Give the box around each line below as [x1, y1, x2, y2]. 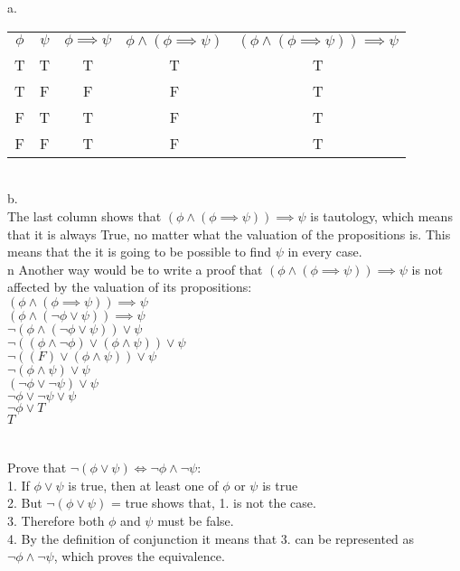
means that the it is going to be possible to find [7, 242, 271, 261]
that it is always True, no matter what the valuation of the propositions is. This [7, 224, 451, 243]
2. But [7, 493, 42, 512]
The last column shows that [7, 206, 162, 225]
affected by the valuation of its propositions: [7, 277, 252, 296]
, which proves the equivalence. [53, 547, 225, 566]
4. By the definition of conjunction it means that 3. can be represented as [7, 529, 415, 548]
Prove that [7, 458, 67, 477]
